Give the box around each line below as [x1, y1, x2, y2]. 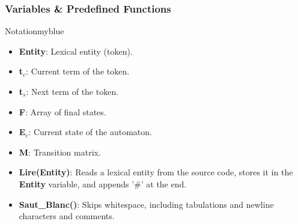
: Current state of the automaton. [28, 126, 152, 138]
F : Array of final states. [19, 105, 106, 118]
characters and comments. [19, 210, 115, 222]
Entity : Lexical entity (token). [19, 44, 133, 57]
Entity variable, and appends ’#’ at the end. [19, 177, 187, 190]
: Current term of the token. [26, 65, 130, 77]
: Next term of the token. [26, 85, 119, 97]
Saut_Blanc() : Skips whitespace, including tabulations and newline [19, 198, 274, 210]
